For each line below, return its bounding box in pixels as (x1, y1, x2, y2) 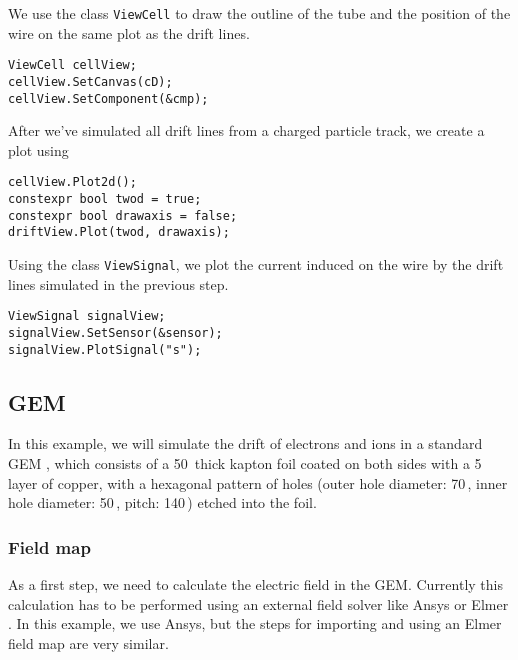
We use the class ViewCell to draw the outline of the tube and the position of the (8, 3, 511, 23)
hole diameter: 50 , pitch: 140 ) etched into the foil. (8, 492, 317, 513)
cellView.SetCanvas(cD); (8, 74, 173, 89)
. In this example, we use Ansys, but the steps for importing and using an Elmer (8, 613, 502, 634)
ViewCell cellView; (8, 58, 137, 73)
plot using (8, 139, 69, 160)
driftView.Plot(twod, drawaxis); (8, 225, 230, 240)
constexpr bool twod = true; (8, 192, 202, 207)
